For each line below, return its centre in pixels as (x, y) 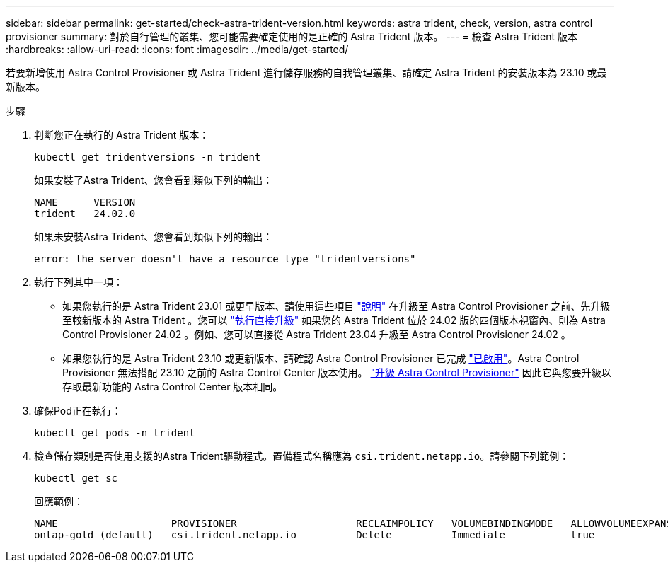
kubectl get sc (76, 478)
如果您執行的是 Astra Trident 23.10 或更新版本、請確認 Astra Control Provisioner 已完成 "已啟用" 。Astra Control (321, 358)
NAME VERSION (85, 202)
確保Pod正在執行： (78, 411)
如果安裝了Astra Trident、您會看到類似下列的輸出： (154, 180)
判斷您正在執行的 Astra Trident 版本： (122, 135)
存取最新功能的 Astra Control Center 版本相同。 (173, 387)
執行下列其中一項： (79, 282)
